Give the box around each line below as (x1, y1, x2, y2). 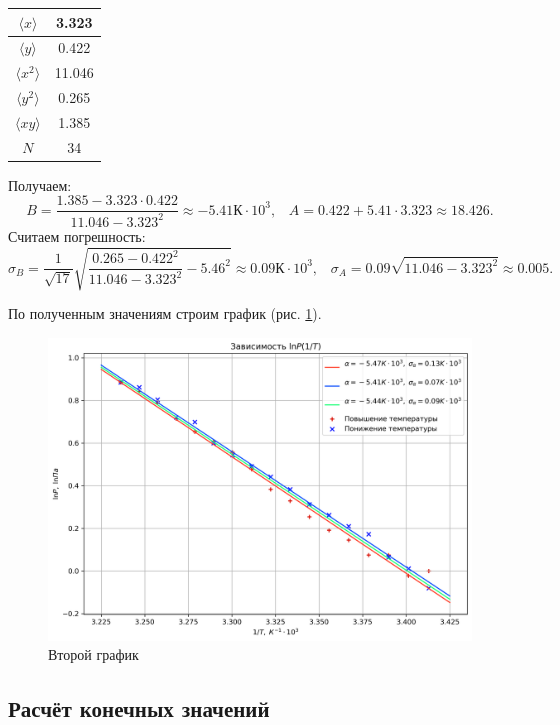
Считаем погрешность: (8, 225, 146, 246)
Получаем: (8, 174, 72, 195)
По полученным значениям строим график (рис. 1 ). (8, 302, 322, 323)
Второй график (48, 644, 139, 665)
